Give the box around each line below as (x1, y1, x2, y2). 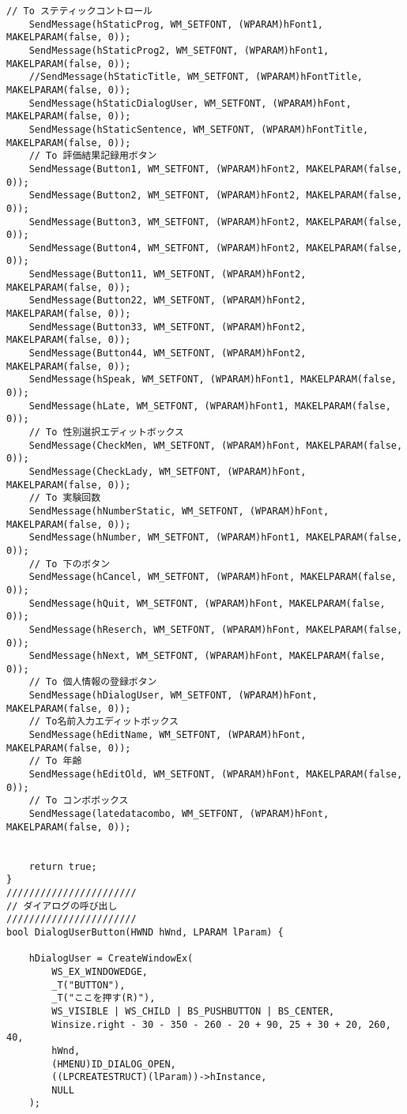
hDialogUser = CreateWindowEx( (28, 953, 194, 965)
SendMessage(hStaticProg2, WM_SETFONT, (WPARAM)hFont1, (28, 44, 330, 56)
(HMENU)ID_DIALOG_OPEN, (51, 1058, 176, 1070)
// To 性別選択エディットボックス (28, 427, 184, 438)
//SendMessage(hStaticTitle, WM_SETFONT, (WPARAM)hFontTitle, (28, 71, 364, 83)
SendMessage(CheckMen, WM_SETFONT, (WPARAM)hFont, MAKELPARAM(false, (28, 439, 403, 451)
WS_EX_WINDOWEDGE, (51, 965, 148, 977)
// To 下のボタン (28, 558, 111, 570)
